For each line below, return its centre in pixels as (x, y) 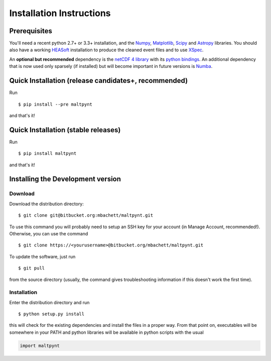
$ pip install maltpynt (47, 154)
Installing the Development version (65, 179)
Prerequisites (31, 31)
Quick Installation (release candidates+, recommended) (99, 81)
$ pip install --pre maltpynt (55, 104)
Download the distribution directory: (46, 204)
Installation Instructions (60, 13)
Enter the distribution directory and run (49, 302)
